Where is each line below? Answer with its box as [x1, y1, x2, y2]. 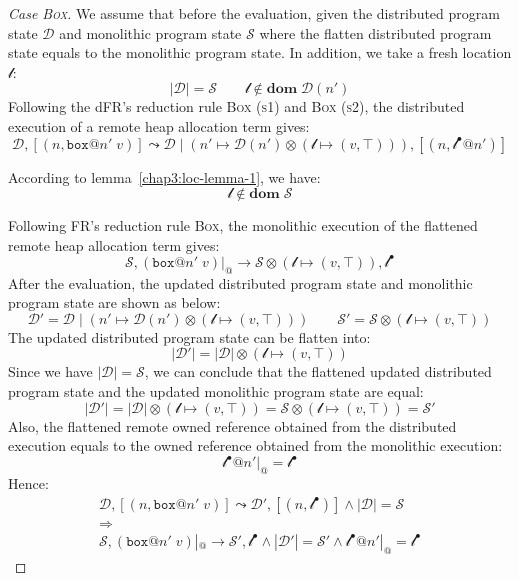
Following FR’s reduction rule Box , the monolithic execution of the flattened [8, 215, 478, 236]
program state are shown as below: [8, 292, 221, 313]
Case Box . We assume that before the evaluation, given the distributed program [8, 3, 500, 23]
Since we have [8, 361, 93, 382]
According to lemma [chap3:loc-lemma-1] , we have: [8, 166, 321, 187]
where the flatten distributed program [259, 22, 492, 43]
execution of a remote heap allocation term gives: [8, 115, 310, 136]
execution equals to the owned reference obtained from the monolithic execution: [8, 435, 503, 456]
